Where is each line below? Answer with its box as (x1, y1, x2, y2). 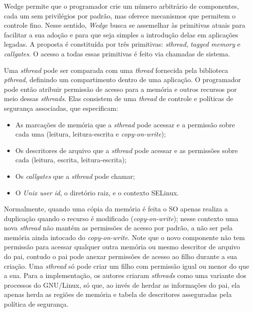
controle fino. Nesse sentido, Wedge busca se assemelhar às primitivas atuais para (4, 20, 246, 30)
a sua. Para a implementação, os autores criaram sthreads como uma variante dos (4, 270, 246, 280)
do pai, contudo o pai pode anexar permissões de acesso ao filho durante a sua (4, 251, 237, 261)
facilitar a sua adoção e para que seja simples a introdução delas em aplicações (4, 29, 238, 39)
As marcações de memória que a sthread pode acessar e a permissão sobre (15, 119, 235, 129)
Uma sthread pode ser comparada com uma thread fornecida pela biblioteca (4, 65, 228, 75)
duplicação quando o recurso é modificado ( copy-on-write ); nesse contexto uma (4, 213, 238, 223)
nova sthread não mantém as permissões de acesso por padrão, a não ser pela (4, 223, 233, 233)
